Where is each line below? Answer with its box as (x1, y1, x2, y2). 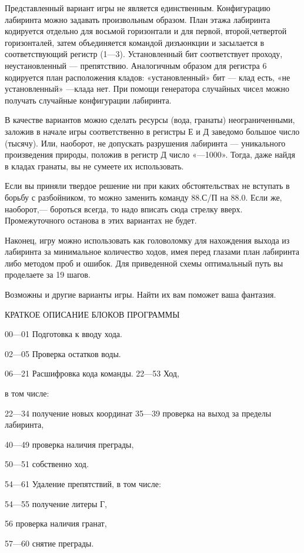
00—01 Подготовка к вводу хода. (5, 328, 122, 340)
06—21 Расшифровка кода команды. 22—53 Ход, (5, 367, 179, 379)
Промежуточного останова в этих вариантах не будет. (5, 214, 197, 226)
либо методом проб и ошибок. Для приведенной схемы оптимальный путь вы (5, 256, 283, 269)
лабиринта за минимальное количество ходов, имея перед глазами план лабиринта (5, 245, 299, 258)
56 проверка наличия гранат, (5, 517, 107, 529)
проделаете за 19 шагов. (5, 268, 91, 281)
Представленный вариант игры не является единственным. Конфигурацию (5, 2, 270, 14)
